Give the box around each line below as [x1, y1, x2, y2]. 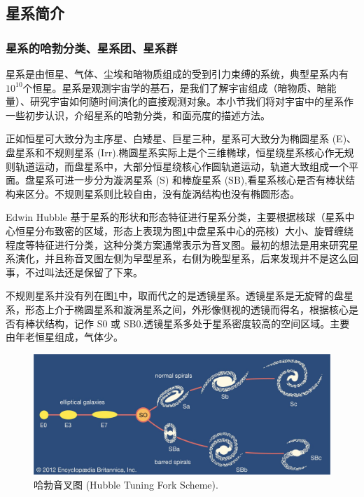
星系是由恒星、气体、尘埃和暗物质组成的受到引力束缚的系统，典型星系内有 [6, 67, 349, 81]
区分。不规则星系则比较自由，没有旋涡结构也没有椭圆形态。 [24, 186, 300, 200]
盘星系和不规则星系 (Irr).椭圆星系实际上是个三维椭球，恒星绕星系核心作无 [6, 144, 344, 159]
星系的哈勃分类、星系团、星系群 [6, 39, 178, 56]
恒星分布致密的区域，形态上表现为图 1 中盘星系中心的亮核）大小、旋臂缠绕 [15, 223, 353, 238]
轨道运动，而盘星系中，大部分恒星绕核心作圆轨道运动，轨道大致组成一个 [15, 158, 349, 173]
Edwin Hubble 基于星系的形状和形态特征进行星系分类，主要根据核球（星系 [6, 210, 345, 224]
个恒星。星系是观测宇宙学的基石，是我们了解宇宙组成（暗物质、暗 [22, 80, 327, 95]
